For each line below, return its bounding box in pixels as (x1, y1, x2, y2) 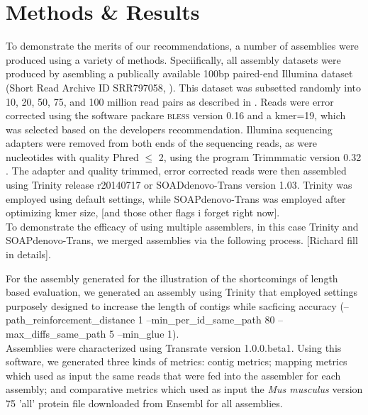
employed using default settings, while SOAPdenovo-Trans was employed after (6, 191, 346, 206)
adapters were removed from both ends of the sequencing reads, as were (6, 135, 317, 150)
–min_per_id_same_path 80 (146, 312, 275, 327)
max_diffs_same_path (6, 326, 106, 341)
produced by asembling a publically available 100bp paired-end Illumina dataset (6, 66, 353, 81)
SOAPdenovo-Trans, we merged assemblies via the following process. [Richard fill (6, 233, 358, 248)
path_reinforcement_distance (6, 312, 135, 327)
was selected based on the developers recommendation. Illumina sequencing (6, 121, 333, 136)
